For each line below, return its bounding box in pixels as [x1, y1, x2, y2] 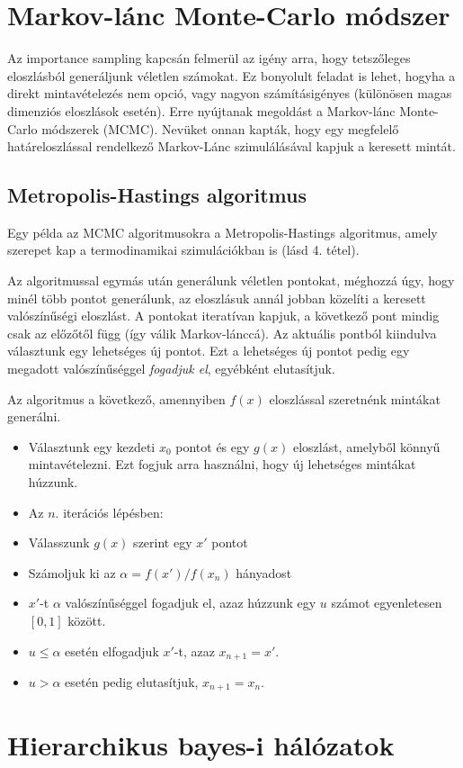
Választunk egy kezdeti [28, 437, 156, 456]
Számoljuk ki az [28, 563, 116, 582]
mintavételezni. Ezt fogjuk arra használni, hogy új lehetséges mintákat [28, 455, 416, 474]
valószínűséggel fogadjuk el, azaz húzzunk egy [65, 593, 316, 612]
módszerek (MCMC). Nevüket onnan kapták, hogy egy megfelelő [41, 119, 399, 138]
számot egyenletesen [331, 593, 442, 612]
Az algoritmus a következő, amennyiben [7, 389, 226, 408]
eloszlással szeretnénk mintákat [269, 389, 441, 408]
